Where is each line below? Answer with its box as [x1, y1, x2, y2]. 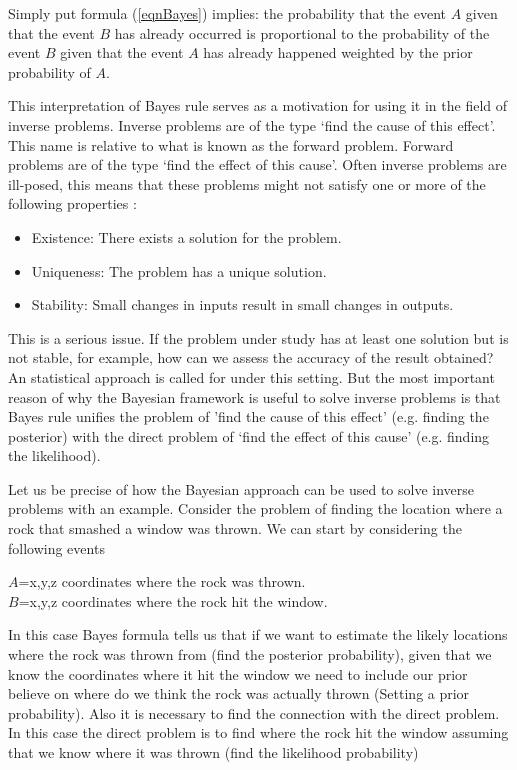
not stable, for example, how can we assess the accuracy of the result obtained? [8, 347, 494, 368]
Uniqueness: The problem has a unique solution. [31, 260, 327, 281]
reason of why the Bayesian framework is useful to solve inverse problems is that [8, 386, 501, 407]
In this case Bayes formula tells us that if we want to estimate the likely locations [8, 624, 508, 645]
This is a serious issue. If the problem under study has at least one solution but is [8, 327, 509, 348]
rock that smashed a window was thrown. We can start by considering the [8, 518, 462, 539]
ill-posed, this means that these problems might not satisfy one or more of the [8, 173, 486, 194]
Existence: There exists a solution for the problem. [31, 226, 342, 247]
